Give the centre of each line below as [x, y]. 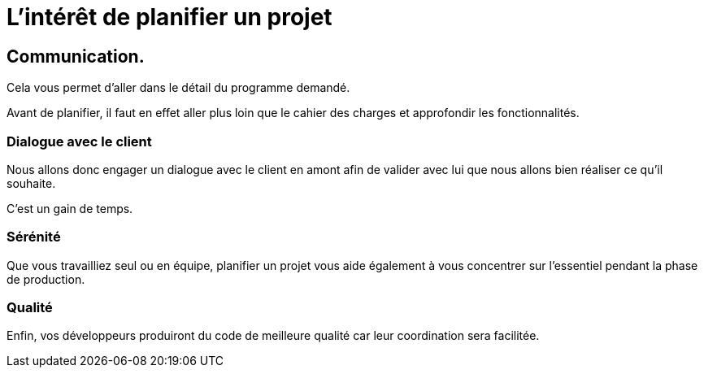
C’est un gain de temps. [70, 208]
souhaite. [31, 183]
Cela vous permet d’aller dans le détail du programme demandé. [178, 88]
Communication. [76, 56]
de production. [46, 279]
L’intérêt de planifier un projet [169, 17]
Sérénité [34, 237]
